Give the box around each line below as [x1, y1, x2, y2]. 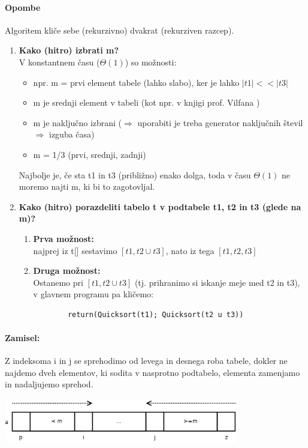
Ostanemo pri [33, 276, 83, 288]
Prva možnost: [33, 232, 94, 244]
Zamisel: [5, 331, 40, 344]
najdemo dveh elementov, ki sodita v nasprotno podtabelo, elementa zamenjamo [5, 366, 300, 378]
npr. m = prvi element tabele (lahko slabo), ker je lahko [33, 76, 240, 88]
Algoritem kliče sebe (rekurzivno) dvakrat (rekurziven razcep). [5, 23, 234, 36]
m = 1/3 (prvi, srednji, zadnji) [33, 148, 146, 160]
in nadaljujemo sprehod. [5, 378, 93, 390]
